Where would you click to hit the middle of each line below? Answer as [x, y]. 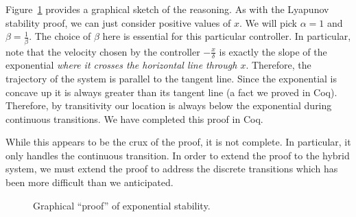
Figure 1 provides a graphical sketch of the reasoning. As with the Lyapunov [167, 9]
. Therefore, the [278, 65]
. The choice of [60, 36]
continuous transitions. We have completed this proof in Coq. [134, 118]
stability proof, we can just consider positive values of [118, 22]
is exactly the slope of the [273, 51]
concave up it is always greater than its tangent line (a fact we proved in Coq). [171, 92]
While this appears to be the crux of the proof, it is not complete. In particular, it [178, 142]
